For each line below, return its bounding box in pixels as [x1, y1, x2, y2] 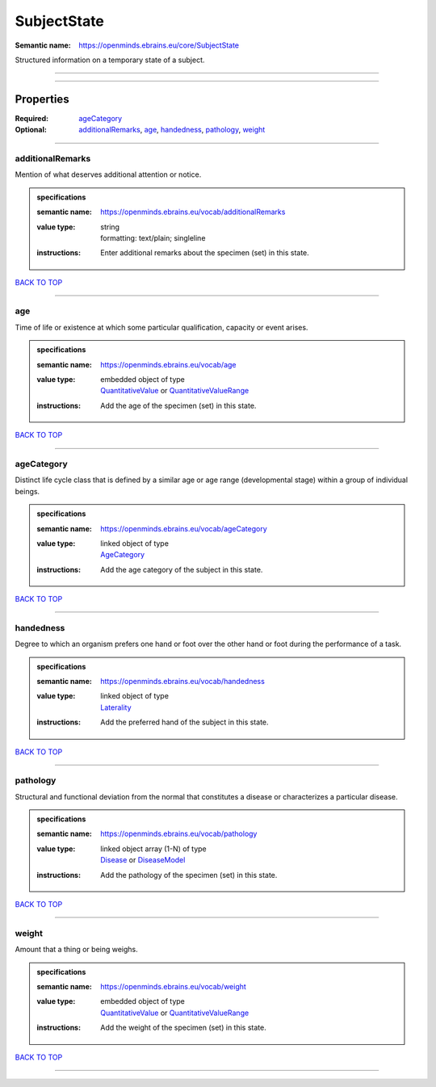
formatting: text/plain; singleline [100, 233, 206, 242]
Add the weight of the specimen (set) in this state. [100, 1022, 266, 1033]
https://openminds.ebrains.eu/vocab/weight [100, 981, 246, 991]
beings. [15, 486, 40, 496]
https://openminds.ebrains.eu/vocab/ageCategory [100, 523, 268, 533]
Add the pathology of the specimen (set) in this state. [100, 870, 278, 879]
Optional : [15, 125, 48, 135]
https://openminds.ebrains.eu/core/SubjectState [78, 40, 240, 50]
